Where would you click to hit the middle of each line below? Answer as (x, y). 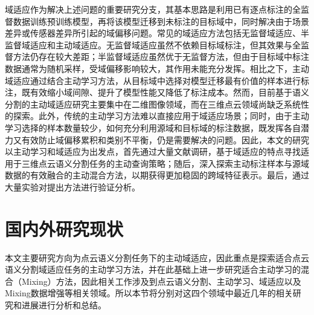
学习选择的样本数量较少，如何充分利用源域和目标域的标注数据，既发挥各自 (153, 127)
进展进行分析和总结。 (64, 305)
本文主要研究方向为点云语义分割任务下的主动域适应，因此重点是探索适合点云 (157, 257)
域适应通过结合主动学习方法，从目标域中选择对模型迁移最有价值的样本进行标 (157, 80)
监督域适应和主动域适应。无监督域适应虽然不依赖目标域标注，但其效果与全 (153, 44)
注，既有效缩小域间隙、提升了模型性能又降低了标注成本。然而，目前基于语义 (157, 92)
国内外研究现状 (64, 228)
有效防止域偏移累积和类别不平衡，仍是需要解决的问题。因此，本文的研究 (165, 139)
